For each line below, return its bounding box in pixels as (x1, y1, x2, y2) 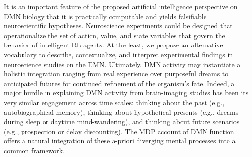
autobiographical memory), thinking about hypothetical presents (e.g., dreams (4, 107, 239, 117)
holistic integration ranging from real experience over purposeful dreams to (4, 68, 229, 79)
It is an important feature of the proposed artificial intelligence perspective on (4, 1, 238, 11)
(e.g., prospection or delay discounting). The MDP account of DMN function (4, 126, 234, 136)
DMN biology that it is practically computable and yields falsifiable (4, 11, 206, 21)
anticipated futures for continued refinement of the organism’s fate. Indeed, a (4, 78, 235, 88)
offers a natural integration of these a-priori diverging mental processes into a (4, 135, 236, 146)
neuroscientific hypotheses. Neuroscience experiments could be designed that (4, 21, 233, 31)
